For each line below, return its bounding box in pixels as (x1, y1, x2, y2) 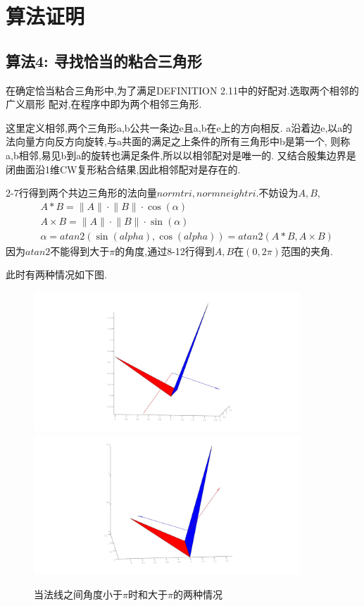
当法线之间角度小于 (34, 586, 123, 601)
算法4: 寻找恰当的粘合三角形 (6, 49, 202, 71)
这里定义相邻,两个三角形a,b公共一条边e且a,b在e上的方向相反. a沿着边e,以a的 (6, 120, 353, 135)
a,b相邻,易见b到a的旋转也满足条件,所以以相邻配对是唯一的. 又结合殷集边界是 (6, 147, 356, 162)
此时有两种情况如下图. (6, 267, 107, 282)
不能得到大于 (50, 243, 110, 258)
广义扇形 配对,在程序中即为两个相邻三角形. (6, 97, 202, 111)
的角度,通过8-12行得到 (115, 243, 215, 258)
